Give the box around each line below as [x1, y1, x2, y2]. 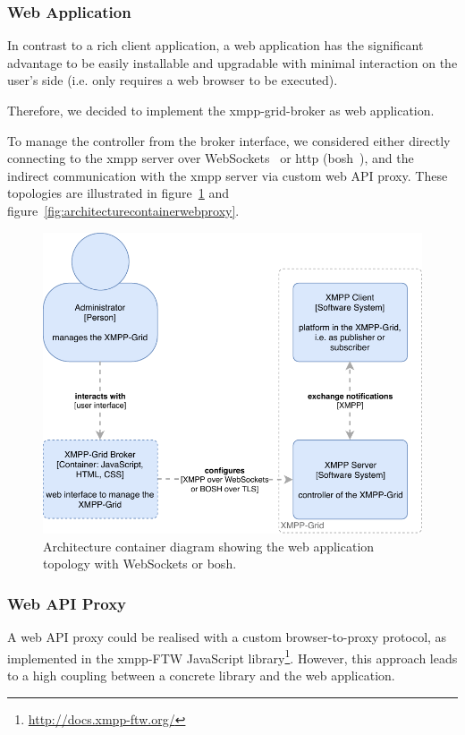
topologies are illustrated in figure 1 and [7, 184, 230, 202]
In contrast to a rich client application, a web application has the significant [7, 36, 424, 55]
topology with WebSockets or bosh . [43, 554, 237, 573]
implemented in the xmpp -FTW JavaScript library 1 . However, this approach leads [7, 645, 458, 667]
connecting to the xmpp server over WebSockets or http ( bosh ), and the [7, 149, 414, 167]
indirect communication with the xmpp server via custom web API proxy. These [7, 166, 448, 184]
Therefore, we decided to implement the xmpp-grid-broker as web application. [7, 101, 435, 119]
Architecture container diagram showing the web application [43, 536, 375, 555]
